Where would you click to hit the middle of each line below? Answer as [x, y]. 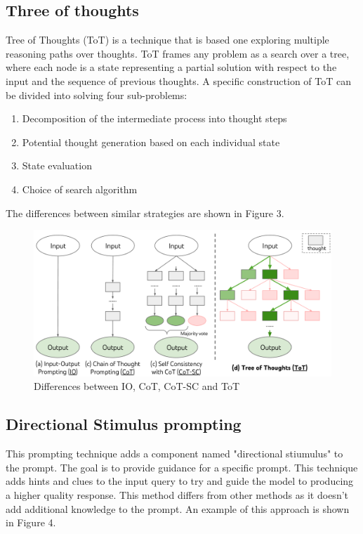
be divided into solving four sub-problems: [97, 95]
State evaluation [57, 165]
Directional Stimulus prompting [124, 424]
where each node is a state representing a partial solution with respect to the [171, 67]
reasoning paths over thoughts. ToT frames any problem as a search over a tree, [178, 53]
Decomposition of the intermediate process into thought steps [154, 118]
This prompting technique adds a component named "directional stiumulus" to [174, 454]
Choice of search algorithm [80, 189]
